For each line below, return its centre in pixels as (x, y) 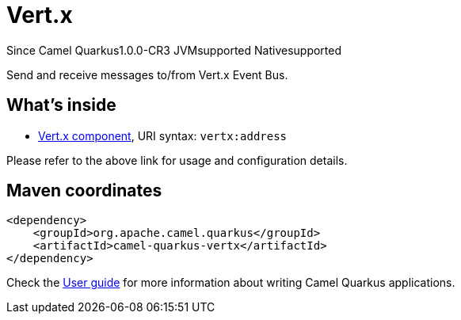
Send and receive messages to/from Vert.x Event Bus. (147, 74)
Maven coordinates (84, 191)
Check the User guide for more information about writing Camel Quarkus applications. (231, 283)
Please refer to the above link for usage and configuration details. (177, 160)
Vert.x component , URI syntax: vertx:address (163, 135)
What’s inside (61, 105)
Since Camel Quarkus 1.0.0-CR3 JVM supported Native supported (174, 50)
